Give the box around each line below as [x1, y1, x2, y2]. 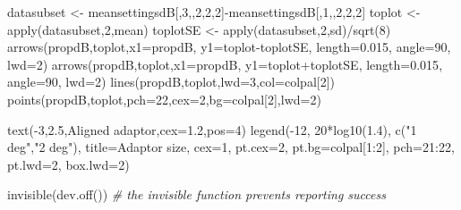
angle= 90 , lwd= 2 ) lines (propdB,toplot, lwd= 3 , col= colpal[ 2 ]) [7, 72, 336, 91]
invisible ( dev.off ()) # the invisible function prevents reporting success [7, 185, 386, 204]
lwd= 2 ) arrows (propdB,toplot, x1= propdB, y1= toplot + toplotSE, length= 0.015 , [7, 55, 443, 73]
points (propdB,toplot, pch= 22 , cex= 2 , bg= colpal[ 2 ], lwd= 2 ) [7, 89, 321, 108]
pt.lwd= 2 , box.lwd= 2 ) [7, 155, 130, 173]
